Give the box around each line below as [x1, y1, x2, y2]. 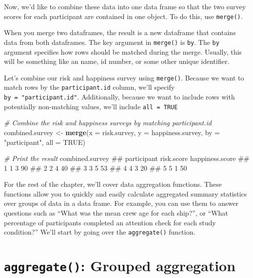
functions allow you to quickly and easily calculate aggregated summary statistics [4, 188, 247, 199]
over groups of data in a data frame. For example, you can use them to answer [4, 198, 238, 208]
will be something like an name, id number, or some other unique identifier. [4, 56, 230, 66]
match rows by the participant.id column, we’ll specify [4, 82, 175, 92]
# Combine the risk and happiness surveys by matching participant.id [4, 118, 212, 128]
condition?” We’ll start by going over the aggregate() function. [4, 227, 195, 237]
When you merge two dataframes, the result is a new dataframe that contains [4, 27, 236, 38]
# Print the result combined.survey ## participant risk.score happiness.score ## [4, 153, 250, 163]
